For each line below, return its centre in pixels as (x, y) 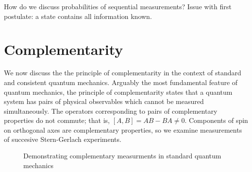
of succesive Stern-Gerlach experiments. (63, 139)
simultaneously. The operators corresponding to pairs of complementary (111, 111)
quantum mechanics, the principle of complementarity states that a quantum (118, 92)
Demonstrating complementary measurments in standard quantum (122, 156)
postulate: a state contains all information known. (78, 16)
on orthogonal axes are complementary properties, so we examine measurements (123, 129)
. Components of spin (216, 120)
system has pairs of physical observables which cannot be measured (104, 101)
